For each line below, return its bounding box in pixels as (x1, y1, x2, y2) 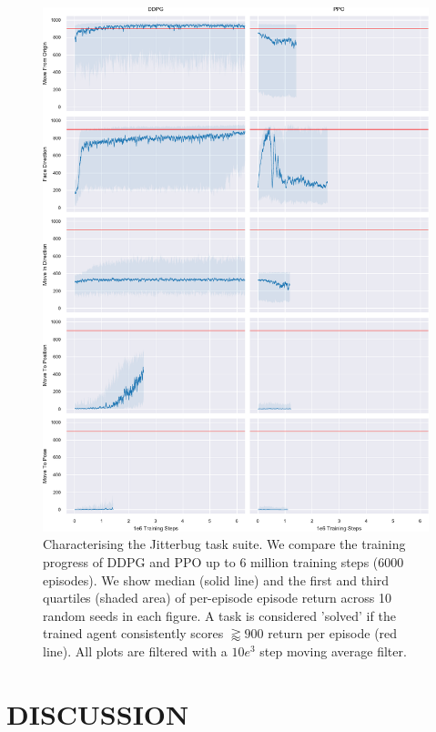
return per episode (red (268, 624, 398, 643)
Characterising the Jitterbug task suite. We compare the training (43, 534, 406, 554)
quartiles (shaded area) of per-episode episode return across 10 (43, 588, 391, 607)
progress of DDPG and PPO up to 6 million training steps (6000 (43, 553, 404, 572)
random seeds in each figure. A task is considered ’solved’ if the (43, 605, 396, 625)
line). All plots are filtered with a (43, 641, 228, 660)
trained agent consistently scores (43, 624, 224, 643)
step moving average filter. (259, 641, 407, 660)
